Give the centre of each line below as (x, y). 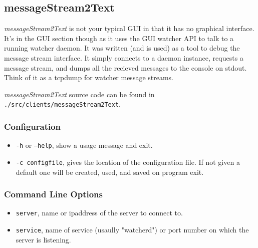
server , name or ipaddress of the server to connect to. (99, 213)
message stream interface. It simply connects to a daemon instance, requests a (124, 57)
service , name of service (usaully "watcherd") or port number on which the (132, 230)
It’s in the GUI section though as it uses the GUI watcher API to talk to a (119, 38)
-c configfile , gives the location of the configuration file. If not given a (128, 162)
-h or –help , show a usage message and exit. (84, 145)
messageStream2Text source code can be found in (79, 94)
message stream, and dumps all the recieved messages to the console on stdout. (125, 67)
